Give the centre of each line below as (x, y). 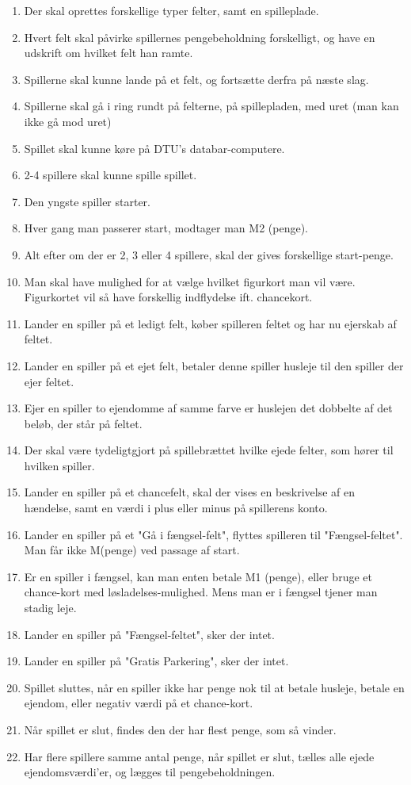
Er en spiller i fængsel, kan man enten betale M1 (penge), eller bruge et (198, 576)
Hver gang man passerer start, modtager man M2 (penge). (166, 228)
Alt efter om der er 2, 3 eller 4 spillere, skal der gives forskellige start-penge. (209, 254)
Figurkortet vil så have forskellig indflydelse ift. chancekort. (168, 297)
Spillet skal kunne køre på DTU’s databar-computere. (154, 148)
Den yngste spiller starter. (88, 201)
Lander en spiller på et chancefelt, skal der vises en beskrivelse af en (190, 492)
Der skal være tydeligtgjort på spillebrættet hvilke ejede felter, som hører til (209, 450)
